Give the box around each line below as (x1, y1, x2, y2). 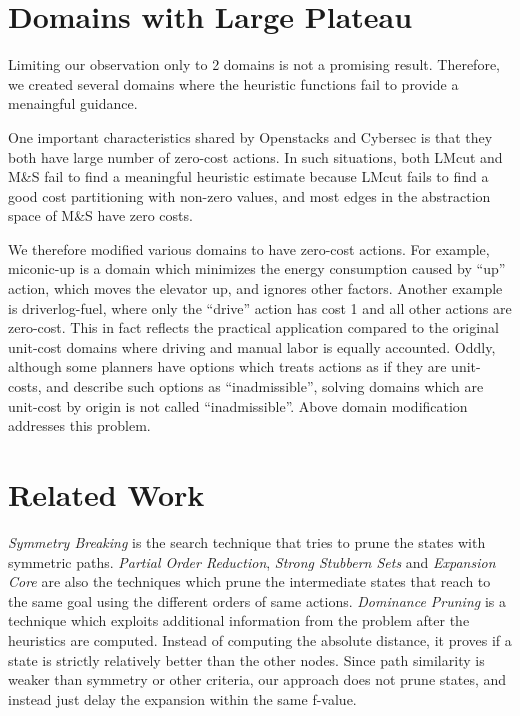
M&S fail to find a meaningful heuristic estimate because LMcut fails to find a (8, 166, 489, 187)
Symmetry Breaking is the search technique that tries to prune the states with (8, 531, 486, 552)
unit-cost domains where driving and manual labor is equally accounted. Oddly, (8, 336, 496, 357)
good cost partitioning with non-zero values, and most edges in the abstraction (8, 185, 491, 206)
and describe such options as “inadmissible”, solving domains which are (46, 376, 484, 397)
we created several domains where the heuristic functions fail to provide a (8, 73, 459, 94)
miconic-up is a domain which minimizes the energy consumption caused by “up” (8, 258, 506, 279)
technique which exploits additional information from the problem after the (8, 610, 470, 631)
